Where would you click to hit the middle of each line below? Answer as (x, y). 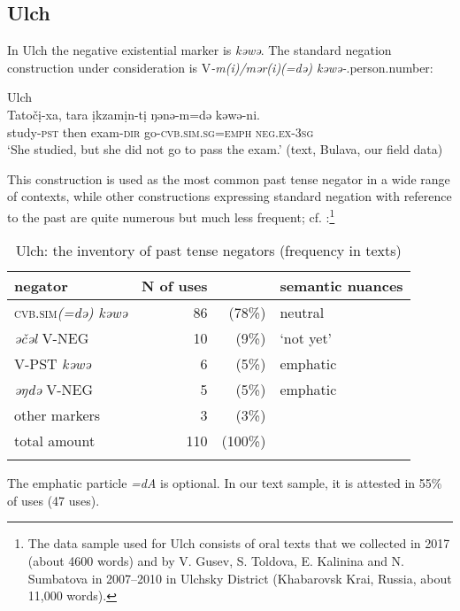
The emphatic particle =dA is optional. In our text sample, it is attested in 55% (225, 483)
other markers (57, 415)
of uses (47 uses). (54, 500)
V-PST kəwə (53, 364)
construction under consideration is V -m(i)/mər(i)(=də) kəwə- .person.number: (220, 67)
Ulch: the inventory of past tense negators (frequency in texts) (208, 251)
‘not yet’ (306, 338)
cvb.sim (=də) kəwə (71, 313)
